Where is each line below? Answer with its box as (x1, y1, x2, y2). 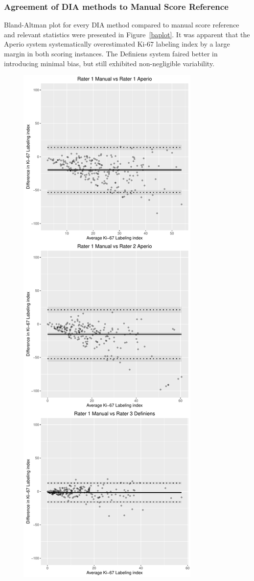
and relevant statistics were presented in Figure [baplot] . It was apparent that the (4, 29, 250, 39)
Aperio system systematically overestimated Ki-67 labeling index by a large (4, 39, 230, 49)
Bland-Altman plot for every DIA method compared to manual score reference (4, 20, 239, 30)
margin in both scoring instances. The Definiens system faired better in (4, 49, 218, 58)
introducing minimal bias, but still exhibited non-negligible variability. (4, 58, 215, 68)
